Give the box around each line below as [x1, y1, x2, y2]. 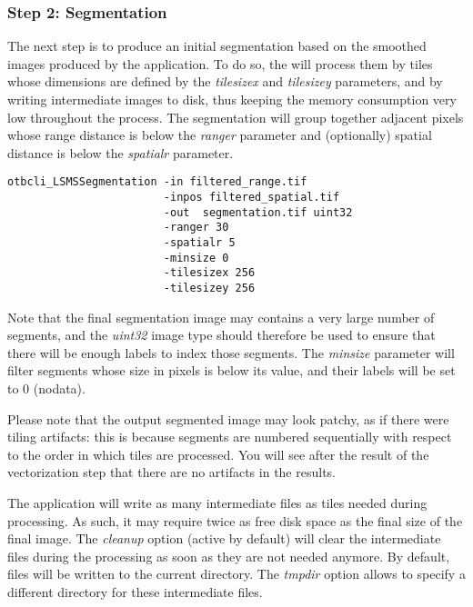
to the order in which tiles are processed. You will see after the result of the [7, 444, 429, 463]
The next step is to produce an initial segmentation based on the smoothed [7, 36, 427, 55]
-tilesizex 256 [163, 266, 256, 280]
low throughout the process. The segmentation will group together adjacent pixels [7, 107, 464, 126]
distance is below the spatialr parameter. [7, 143, 234, 162]
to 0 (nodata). [7, 379, 86, 397]
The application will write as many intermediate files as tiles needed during [7, 493, 428, 512]
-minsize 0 [163, 251, 229, 264]
